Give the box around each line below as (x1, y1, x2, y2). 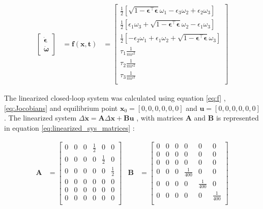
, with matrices (136, 112, 184, 123)
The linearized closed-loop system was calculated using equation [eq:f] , (4, 93, 226, 103)
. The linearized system (4, 112, 77, 123)
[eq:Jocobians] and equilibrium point (4, 102, 118, 113)
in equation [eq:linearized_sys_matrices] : (4, 123, 135, 133)
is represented (216, 112, 259, 123)
